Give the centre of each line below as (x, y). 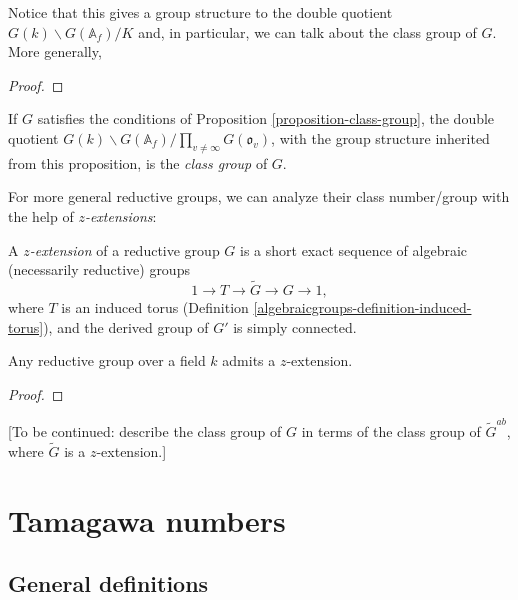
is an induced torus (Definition (155, 306)
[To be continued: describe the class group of (145, 431)
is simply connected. (295, 326)
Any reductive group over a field (107, 360)
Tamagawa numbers (147, 519)
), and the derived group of (126, 326)
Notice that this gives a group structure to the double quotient (200, 12)
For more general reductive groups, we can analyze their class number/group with (259, 196)
